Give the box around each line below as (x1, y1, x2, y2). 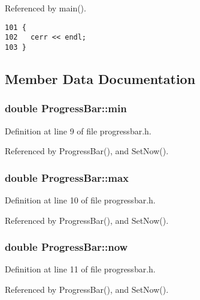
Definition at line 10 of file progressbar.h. (5, 193, 156, 206)
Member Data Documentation (5, 69, 196, 88)
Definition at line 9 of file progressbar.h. (5, 124, 151, 137)
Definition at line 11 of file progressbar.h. (5, 263, 156, 275)
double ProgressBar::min (5, 101, 127, 116)
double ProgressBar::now (5, 239, 128, 254)
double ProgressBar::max (5, 170, 129, 185)
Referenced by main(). (5, 2, 86, 14)
